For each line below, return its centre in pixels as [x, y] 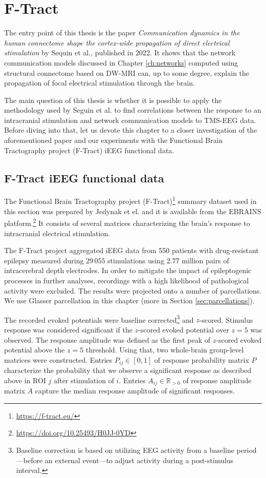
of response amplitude [217, 380]
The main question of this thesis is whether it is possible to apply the [113, 100]
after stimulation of [84, 380]
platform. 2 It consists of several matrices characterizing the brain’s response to [127, 222]
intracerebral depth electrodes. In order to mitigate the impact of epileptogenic [128, 270]
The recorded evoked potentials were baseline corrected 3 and [99, 319]
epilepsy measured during [44, 260]
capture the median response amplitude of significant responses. [135, 391]
